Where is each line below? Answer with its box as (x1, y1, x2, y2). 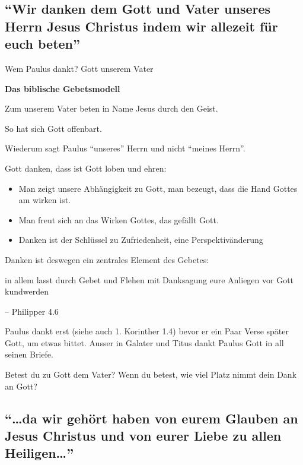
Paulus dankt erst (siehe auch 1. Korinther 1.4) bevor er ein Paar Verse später (5, 325, 289, 337)
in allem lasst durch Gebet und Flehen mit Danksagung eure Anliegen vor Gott (5, 273, 294, 286)
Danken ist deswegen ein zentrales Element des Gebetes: (5, 253, 209, 265)
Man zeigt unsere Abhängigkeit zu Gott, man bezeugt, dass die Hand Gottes (18, 182, 298, 194)
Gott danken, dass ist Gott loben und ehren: (5, 162, 167, 174)
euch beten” (5, 34, 81, 53)
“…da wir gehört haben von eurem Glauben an (5, 409, 298, 427)
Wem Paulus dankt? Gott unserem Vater (5, 62, 154, 74)
